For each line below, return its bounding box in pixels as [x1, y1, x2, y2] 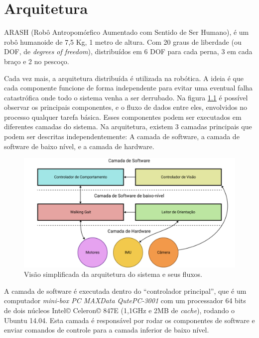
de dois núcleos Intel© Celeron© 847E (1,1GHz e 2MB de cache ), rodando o [4, 305, 235, 316]
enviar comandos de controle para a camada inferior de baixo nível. [4, 325, 209, 335]
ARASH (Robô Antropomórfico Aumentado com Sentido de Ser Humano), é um [4, 27, 249, 37]
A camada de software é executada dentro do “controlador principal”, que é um [4, 285, 247, 296]
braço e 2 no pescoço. [4, 56, 69, 66]
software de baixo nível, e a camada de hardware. [4, 141, 154, 151]
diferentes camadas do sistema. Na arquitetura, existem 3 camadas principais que [4, 121, 252, 132]
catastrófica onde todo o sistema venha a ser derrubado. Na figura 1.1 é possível [4, 92, 248, 102]
